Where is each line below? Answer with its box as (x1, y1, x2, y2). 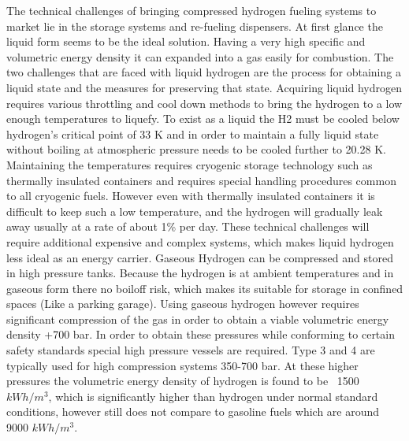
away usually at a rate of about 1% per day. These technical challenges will (6, 218, 370, 235)
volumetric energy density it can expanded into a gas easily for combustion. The (6, 48, 394, 65)
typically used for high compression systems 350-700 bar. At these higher (6, 357, 359, 373)
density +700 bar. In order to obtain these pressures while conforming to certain (6, 326, 395, 343)
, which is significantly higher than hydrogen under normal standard (48, 387, 378, 404)
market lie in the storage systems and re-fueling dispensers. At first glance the (6, 17, 383, 34)
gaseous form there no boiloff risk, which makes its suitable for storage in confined (6, 280, 403, 296)
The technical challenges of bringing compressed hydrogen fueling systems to (6, 2, 377, 18)
